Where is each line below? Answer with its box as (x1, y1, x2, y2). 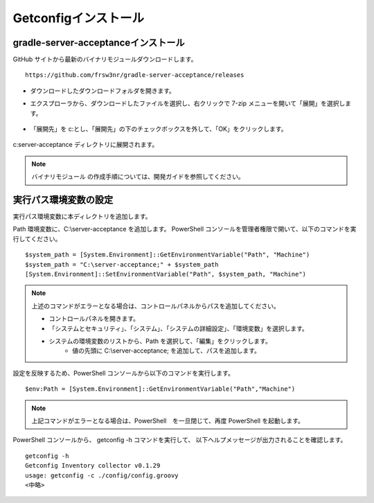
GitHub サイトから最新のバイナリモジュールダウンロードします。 (12, 55, 197, 64)
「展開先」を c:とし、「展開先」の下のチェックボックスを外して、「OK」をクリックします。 (30, 125, 287, 133)
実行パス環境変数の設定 (12, 194, 114, 206)
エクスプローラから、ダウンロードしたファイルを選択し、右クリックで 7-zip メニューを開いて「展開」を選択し (30, 99, 346, 107)
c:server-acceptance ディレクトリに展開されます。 (12, 141, 159, 149)
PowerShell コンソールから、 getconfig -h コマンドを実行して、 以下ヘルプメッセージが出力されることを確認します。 (12, 436, 347, 444)
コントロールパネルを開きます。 (48, 315, 140, 323)
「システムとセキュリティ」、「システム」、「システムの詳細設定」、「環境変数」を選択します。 (48, 324, 308, 333)
